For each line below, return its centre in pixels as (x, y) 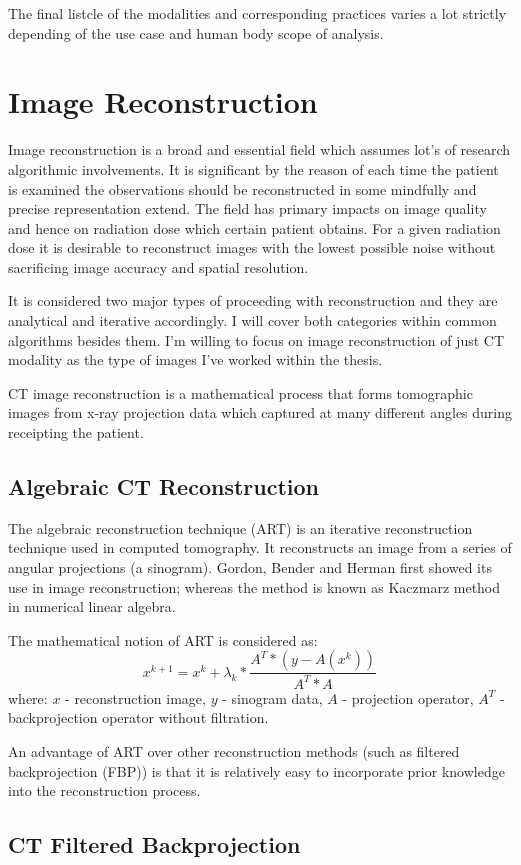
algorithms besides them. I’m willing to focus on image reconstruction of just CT (256, 339)
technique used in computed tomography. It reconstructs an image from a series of (260, 547)
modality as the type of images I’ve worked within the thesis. (195, 359)
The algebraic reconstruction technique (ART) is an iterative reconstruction (240, 527)
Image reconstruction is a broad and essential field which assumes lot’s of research (259, 149)
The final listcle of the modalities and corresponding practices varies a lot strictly (257, 13)
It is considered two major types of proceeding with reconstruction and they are (253, 300)
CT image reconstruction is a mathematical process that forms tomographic (240, 392)
